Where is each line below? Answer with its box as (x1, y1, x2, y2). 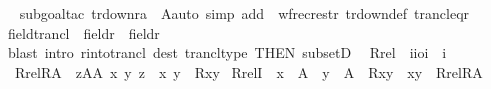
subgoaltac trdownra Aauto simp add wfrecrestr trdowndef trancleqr (19, 3, 470, 23)
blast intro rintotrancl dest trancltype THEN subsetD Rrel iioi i (7, 42, 447, 63)
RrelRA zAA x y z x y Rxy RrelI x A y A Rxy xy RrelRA (14, 61, 483, 82)
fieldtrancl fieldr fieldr (7, 22, 160, 43)
